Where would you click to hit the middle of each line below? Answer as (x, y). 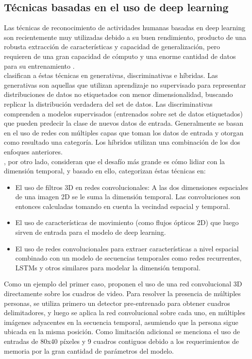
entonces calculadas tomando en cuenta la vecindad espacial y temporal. (123, 206)
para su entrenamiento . (39, 66)
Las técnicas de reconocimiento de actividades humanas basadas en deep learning (125, 28)
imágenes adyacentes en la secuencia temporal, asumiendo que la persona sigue (121, 322)
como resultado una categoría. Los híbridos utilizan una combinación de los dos (122, 142)
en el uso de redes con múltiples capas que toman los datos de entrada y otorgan (124, 132)
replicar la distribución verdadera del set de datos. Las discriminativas (108, 104)
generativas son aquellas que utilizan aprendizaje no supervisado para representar (125, 85)
